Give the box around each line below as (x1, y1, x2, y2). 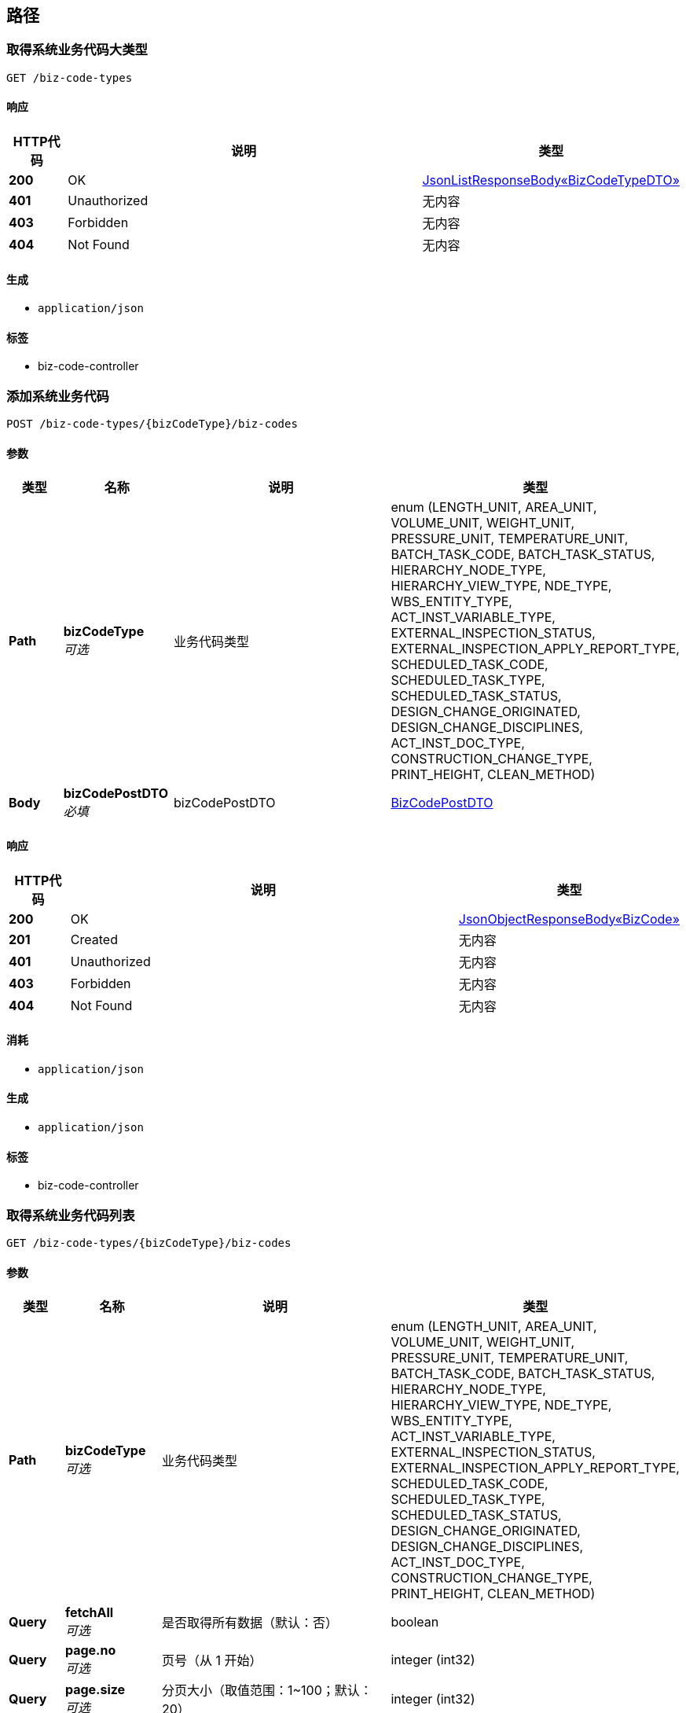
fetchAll (64, 1605, 114, 1621)
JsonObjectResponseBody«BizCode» (458, 910, 680, 927)
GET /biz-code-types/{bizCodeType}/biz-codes (6, 1237, 292, 1250)
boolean (391, 1614, 439, 1630)
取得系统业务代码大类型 (6, 42, 148, 58)
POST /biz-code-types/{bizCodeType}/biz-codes (6, 417, 298, 431)
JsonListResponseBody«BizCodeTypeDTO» (422, 172, 680, 189)
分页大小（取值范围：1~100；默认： (161, 1682, 372, 1699)
